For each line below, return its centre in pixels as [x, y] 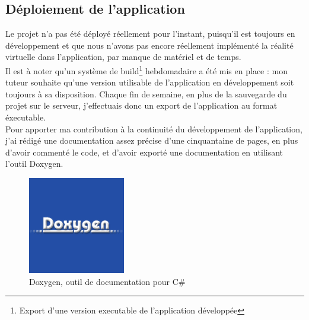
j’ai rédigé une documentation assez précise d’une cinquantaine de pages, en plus [152, 140]
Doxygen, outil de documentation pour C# [107, 281]
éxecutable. [26, 117]
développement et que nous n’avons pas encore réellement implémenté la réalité [149, 45]
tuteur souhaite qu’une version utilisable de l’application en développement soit [150, 82]
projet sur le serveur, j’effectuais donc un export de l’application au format [141, 105]
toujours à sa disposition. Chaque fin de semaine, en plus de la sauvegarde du [146, 94]
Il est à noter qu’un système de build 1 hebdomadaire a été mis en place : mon [146, 69]
